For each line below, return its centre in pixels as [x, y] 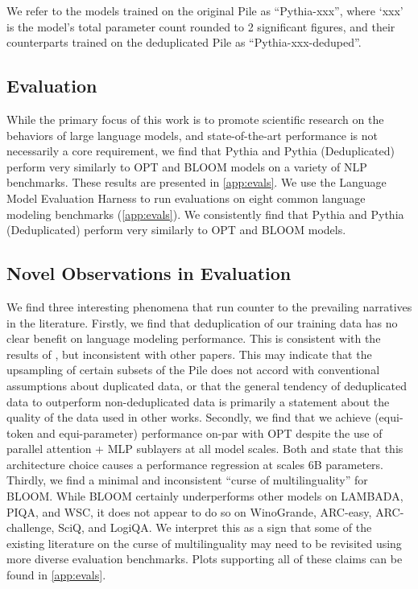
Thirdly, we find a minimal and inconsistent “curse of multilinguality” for [187, 480]
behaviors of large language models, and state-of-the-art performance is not [192, 135]
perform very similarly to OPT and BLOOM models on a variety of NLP [187, 166]
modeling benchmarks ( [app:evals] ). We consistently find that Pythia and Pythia [205, 214]
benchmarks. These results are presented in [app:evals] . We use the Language [197, 182]
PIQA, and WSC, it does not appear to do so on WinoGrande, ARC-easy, [189, 511]
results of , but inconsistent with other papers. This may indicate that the [189, 354]
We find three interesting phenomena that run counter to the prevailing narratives [209, 306]
